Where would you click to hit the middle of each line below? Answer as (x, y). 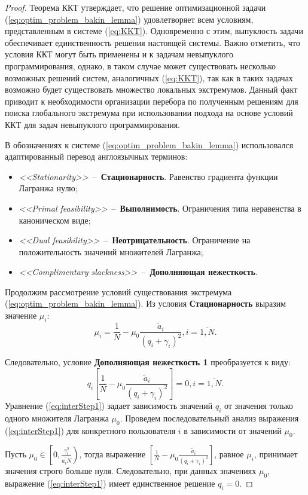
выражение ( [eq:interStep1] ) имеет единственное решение (110, 483)
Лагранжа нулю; (48, 188)
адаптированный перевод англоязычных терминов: (96, 156)
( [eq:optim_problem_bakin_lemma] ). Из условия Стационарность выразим (146, 303)
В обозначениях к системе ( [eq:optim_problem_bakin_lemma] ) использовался (149, 144)
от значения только (258, 405)
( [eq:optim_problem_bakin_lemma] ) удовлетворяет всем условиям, (129, 19)
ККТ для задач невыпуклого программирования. (92, 124)
